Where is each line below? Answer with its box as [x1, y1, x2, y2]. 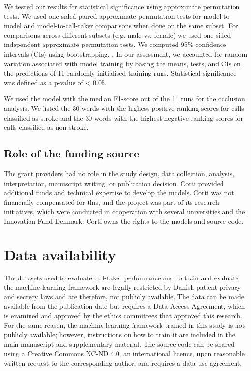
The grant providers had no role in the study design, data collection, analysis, [4, 168, 235, 178]
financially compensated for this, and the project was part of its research [4, 197, 219, 207]
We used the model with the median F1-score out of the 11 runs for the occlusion [4, 93, 245, 104]
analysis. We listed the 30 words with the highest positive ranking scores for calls [4, 103, 244, 113]
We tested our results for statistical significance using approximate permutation [4, 1, 240, 11]
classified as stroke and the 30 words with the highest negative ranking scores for [4, 112, 244, 123]
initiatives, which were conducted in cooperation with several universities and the [4, 206, 245, 216]
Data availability [4, 244, 116, 264]
